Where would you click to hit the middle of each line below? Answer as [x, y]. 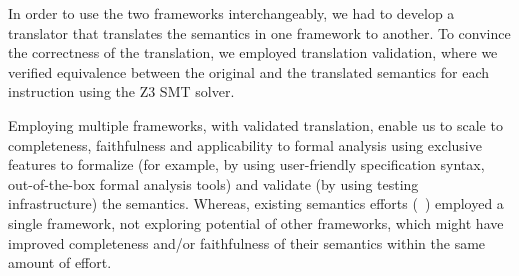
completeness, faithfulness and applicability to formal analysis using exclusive [245, 144]
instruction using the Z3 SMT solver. [121, 91]
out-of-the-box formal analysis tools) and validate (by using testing [213, 183]
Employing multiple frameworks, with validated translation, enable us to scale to [255, 124]
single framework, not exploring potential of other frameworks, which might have [256, 222]
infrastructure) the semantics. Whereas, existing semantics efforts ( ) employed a [256, 203]
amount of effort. [60, 262]
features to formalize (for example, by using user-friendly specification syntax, [246, 164]
